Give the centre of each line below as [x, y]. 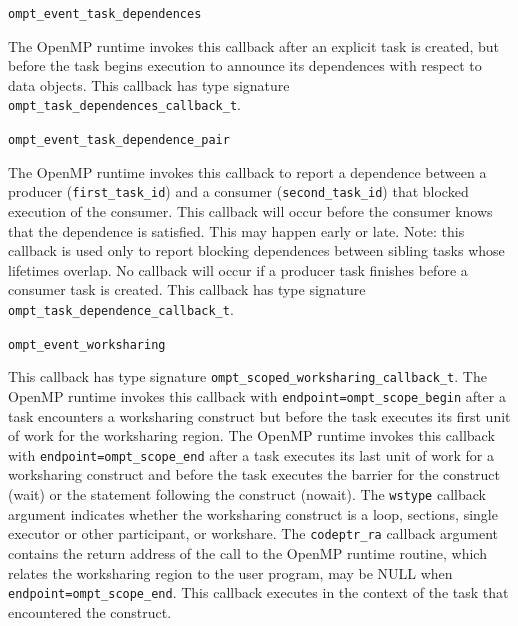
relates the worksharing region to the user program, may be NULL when [230, 572]
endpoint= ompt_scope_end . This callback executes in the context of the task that [258, 592]
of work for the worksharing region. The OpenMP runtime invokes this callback [251, 435]
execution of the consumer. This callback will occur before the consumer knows [250, 211]
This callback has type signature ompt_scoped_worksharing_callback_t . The [247, 376]
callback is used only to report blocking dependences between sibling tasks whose [256, 250]
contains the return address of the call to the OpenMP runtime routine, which [247, 552]
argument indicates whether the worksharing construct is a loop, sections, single [253, 513]
